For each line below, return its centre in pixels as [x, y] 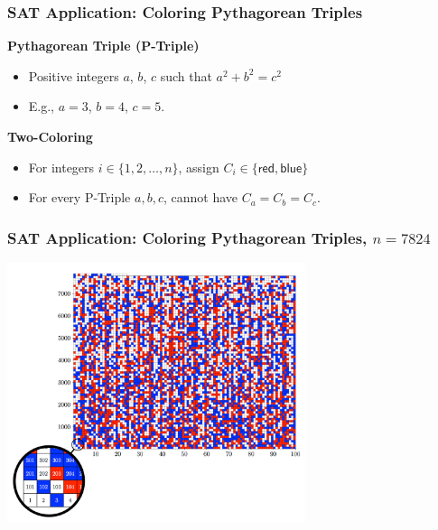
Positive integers [74, 75]
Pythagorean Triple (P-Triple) [103, 46]
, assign [199, 167]
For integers [61, 167]
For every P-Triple [79, 197]
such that [186, 75]
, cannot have [200, 197]
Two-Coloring [50, 136]
